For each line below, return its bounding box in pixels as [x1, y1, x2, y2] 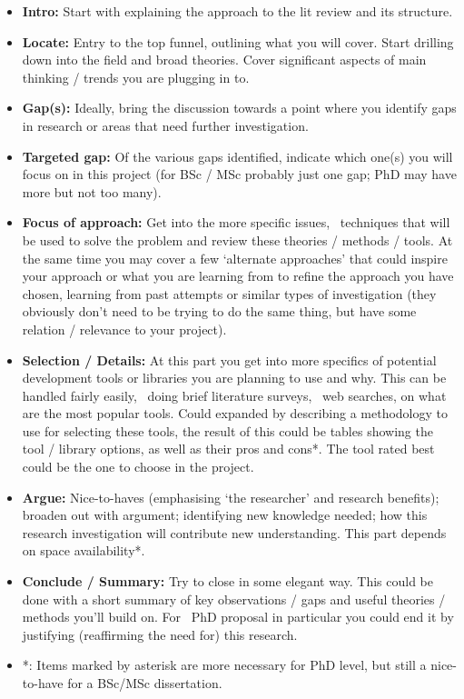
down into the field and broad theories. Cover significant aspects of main [22, 50, 427, 69]
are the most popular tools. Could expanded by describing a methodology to [22, 404, 449, 423]
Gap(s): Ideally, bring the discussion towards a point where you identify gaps [22, 98, 457, 117]
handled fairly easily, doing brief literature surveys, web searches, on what [22, 385, 447, 404]
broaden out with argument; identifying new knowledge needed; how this [22, 505, 428, 524]
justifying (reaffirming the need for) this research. [22, 624, 298, 644]
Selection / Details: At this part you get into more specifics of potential [22, 350, 437, 369]
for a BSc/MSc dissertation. [67, 674, 222, 692]
